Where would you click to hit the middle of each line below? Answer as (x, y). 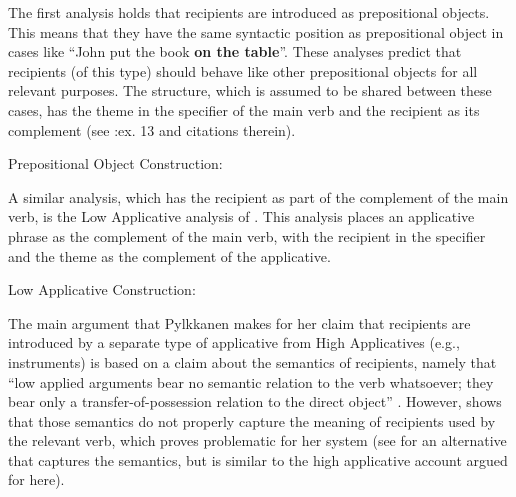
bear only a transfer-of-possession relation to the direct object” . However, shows (255, 401)
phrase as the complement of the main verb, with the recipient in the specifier (247, 235)
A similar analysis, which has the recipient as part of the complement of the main (258, 196)
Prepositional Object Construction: (115, 163)
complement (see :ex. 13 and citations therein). (152, 129)
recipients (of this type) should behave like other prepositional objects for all (243, 70)
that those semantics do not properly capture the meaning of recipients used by (252, 420)
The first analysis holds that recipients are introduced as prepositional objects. (249, 12)
